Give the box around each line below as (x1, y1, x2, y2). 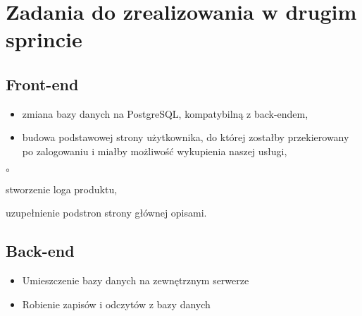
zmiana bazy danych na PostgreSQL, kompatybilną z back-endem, (22, 106, 308, 121)
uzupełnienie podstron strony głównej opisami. (6, 205, 207, 220)
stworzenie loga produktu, (6, 181, 118, 196)
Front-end (6, 73, 79, 95)
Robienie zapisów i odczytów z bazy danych (22, 296, 211, 311)
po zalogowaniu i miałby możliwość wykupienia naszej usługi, (22, 143, 287, 158)
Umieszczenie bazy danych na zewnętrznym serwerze (22, 272, 249, 287)
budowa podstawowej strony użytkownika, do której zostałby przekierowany (22, 130, 349, 145)
